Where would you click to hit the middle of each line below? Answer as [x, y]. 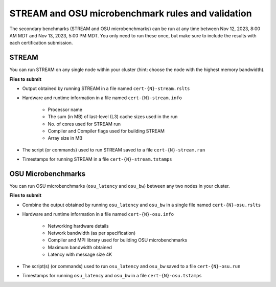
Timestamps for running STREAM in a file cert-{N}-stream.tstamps [97, 159]
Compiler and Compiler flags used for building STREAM [106, 131]
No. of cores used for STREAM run [84, 124]
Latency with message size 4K [80, 255]
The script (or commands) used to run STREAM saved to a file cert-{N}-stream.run [114, 150]
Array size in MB [65, 138]
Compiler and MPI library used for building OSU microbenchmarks [118, 240]
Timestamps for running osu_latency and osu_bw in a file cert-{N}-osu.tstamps [112, 275]
